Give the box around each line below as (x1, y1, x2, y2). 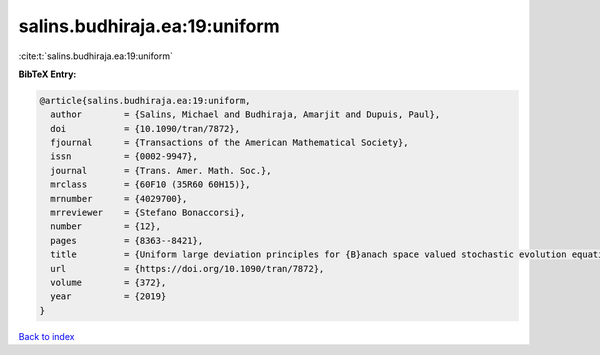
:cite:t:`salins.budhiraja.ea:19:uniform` (18, 50, 174, 62)
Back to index (18, 330, 75, 342)
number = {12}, (50, 221, 162, 232)
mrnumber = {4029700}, (50, 193, 188, 204)
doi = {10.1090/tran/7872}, (50, 123, 240, 134)
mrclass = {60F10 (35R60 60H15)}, (50, 179, 251, 190)
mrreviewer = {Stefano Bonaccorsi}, (50, 207, 246, 219)
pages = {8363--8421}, (50, 235, 204, 246)
